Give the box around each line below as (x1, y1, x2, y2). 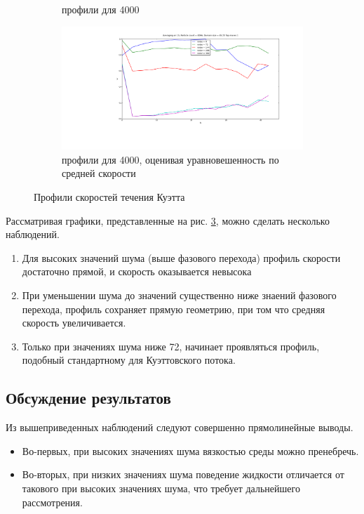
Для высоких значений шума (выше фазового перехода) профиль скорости (22, 250, 341, 265)
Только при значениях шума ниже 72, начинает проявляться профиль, (22, 338, 320, 353)
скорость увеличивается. (22, 315, 126, 330)
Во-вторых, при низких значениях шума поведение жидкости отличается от (22, 467, 344, 482)
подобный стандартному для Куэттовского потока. (22, 352, 236, 367)
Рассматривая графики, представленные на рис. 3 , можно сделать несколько (6, 213, 330, 228)
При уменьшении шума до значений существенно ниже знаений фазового (22, 288, 337, 303)
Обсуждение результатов (6, 387, 171, 409)
